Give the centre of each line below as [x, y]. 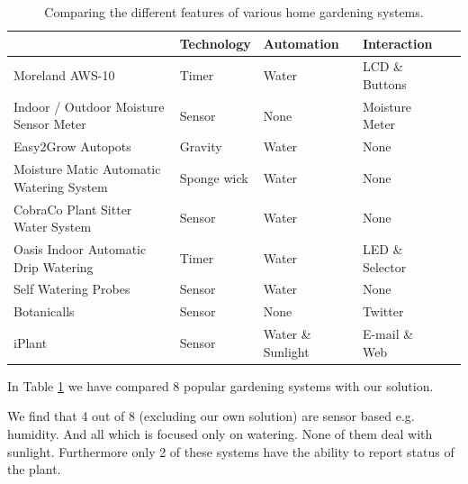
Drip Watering [54, 266]
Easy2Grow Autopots [72, 146]
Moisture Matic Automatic [87, 169]
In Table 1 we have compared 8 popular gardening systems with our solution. [220, 385]
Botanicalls [44, 311]
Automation [301, 43]
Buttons [384, 84]
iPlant [31, 342]
